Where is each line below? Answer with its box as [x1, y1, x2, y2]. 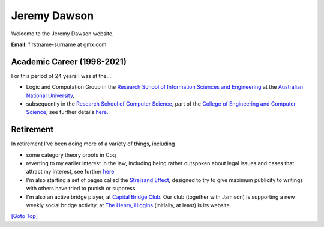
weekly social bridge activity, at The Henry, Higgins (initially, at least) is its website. [26, 202, 232, 209]
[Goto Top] [11, 213, 38, 220]
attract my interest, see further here [26, 168, 115, 175]
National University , [26, 92, 75, 99]
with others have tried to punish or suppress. [26, 185, 137, 192]
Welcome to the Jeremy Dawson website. [11, 30, 114, 37]
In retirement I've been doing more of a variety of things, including [11, 140, 175, 147]
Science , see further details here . [26, 109, 109, 116]
